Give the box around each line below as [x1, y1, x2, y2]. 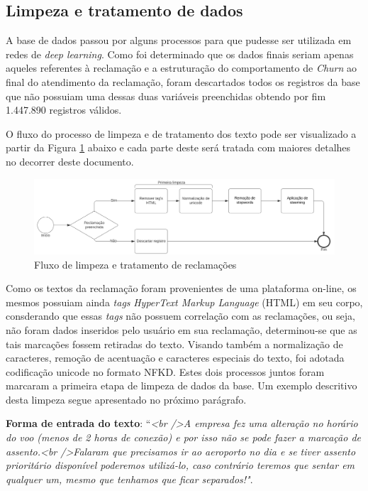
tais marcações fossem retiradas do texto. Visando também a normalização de [6, 336, 343, 351]
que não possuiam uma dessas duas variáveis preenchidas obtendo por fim [6, 88, 326, 103]
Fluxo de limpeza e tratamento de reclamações [34, 257, 237, 271]
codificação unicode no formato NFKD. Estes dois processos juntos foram [6, 364, 325, 379]
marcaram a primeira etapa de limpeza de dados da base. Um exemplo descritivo [6, 378, 357, 393]
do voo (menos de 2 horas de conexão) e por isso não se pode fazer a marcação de [6, 430, 362, 445]
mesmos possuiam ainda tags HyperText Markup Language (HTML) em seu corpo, [6, 294, 363, 309]
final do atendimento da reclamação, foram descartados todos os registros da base [6, 74, 360, 89]
